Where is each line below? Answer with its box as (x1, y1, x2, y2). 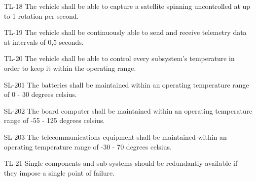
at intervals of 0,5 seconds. (4, 36, 84, 47)
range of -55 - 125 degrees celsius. (4, 115, 105, 125)
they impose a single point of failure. (4, 167, 115, 178)
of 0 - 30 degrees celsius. (4, 89, 77, 99)
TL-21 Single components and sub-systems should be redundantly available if (4, 158, 238, 168)
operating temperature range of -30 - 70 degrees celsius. (4, 141, 172, 151)
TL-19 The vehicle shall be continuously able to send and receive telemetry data (4, 27, 247, 37)
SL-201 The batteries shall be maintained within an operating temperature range (4, 79, 249, 90)
